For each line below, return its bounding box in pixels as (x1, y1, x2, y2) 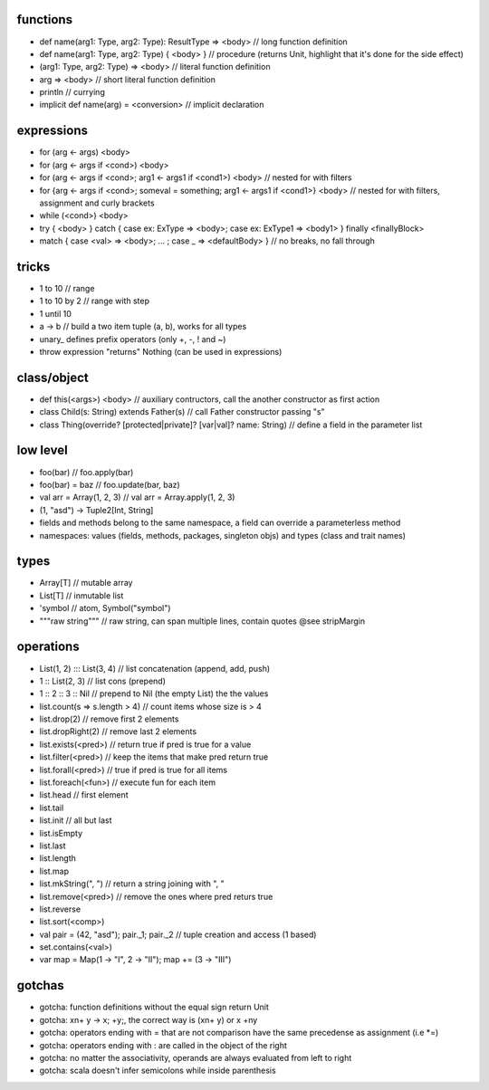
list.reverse (39, 904, 81, 914)
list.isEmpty (39, 827, 83, 838)
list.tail (39, 802, 64, 813)
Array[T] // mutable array (39, 578, 133, 588)
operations (16, 639, 81, 655)
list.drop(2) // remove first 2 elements (39, 713, 179, 724)
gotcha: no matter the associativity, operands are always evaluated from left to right (39, 1052, 352, 1063)
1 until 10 (39, 308, 72, 319)
